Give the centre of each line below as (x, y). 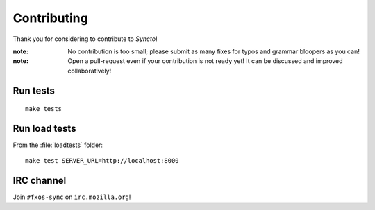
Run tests (34, 90)
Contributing (50, 18)
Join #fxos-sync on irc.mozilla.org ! (72, 197)
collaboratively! (90, 71)
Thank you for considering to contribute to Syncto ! (85, 39)
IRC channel (40, 181)
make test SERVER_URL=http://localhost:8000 (102, 161)
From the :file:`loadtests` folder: (58, 145)
